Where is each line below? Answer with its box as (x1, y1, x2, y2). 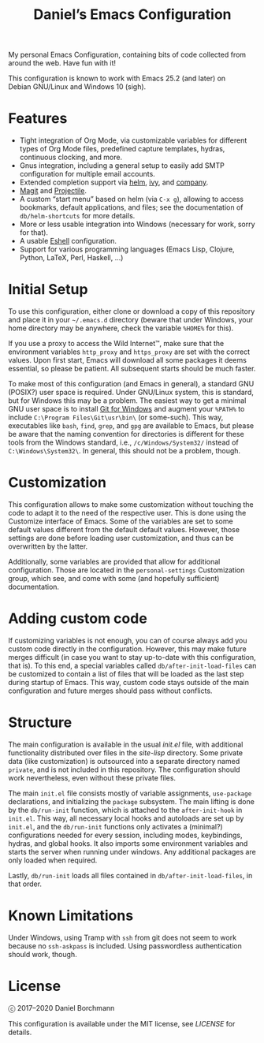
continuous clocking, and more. (19, 152, 123, 162)
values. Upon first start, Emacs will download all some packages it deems (8, 356, 247, 365)
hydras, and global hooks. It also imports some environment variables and (8, 838, 248, 848)
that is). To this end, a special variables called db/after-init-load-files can (8, 661, 257, 670)
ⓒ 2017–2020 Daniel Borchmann (8, 1003, 115, 1012)
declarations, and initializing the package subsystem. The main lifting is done (8, 796, 255, 806)
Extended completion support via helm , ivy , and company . (19, 177, 209, 187)
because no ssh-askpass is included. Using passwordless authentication (8, 941, 242, 951)
